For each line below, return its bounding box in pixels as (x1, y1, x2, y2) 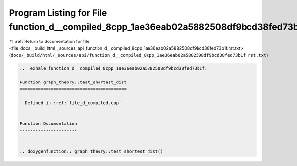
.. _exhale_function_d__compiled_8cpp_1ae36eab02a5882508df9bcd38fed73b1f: (19, 66, 208, 71)
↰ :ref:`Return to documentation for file (9, 39, 90, 44)
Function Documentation (19, 121, 78, 126)
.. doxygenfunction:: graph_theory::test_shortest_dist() (19, 148, 163, 154)
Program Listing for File (9, 7, 107, 18)
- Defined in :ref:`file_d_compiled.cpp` (19, 100, 122, 106)
